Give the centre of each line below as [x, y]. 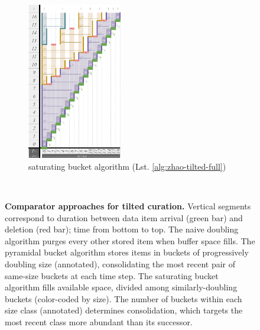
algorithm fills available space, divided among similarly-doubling [121, 287]
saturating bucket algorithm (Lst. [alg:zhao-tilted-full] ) [127, 166]
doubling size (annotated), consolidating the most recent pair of [120, 263]
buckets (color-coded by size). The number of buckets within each [123, 298]
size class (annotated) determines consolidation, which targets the [124, 310]
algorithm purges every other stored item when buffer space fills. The [130, 240]
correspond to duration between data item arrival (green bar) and [124, 217]
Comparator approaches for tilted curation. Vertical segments [128, 206]
